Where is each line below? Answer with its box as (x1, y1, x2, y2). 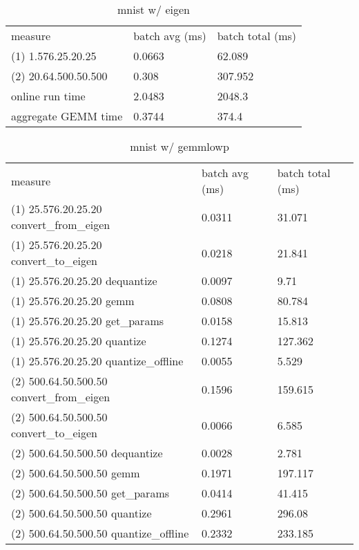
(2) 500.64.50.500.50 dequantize (11, 445, 163, 461)
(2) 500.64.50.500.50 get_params (11, 485, 170, 501)
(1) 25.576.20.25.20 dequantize (11, 273, 157, 288)
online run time (11, 88, 86, 104)
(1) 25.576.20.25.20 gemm (11, 293, 135, 309)
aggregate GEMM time (11, 108, 123, 124)
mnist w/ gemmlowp (130, 138, 229, 154)
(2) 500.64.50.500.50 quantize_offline (11, 525, 189, 541)
